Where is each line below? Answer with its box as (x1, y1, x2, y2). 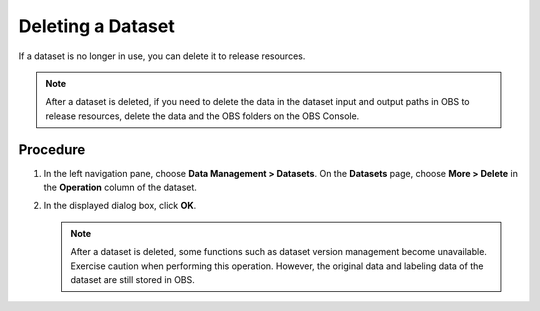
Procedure (18, 141, 86, 158)
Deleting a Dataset (18, 15, 175, 37)
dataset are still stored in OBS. (70, 273, 195, 285)
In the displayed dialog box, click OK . (43, 200, 197, 212)
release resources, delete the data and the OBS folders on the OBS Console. (45, 110, 360, 122)
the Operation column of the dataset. (43, 181, 197, 194)
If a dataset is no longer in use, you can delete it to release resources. (18, 50, 306, 62)
